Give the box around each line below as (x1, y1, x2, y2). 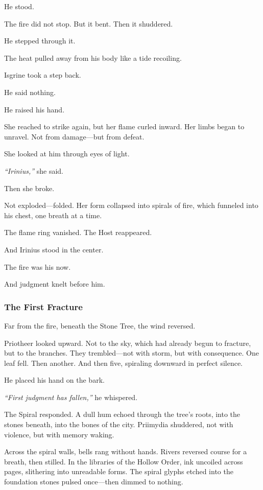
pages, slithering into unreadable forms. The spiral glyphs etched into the (4, 466, 233, 477)
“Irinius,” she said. (4, 165, 63, 176)
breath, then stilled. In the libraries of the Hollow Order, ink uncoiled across (4, 456, 243, 466)
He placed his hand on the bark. (4, 375, 105, 385)
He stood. (4, 1, 34, 11)
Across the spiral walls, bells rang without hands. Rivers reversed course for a (4, 446, 247, 457)
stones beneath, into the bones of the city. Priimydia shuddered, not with (4, 419, 233, 430)
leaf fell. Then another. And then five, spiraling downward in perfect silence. (4, 357, 243, 368)
